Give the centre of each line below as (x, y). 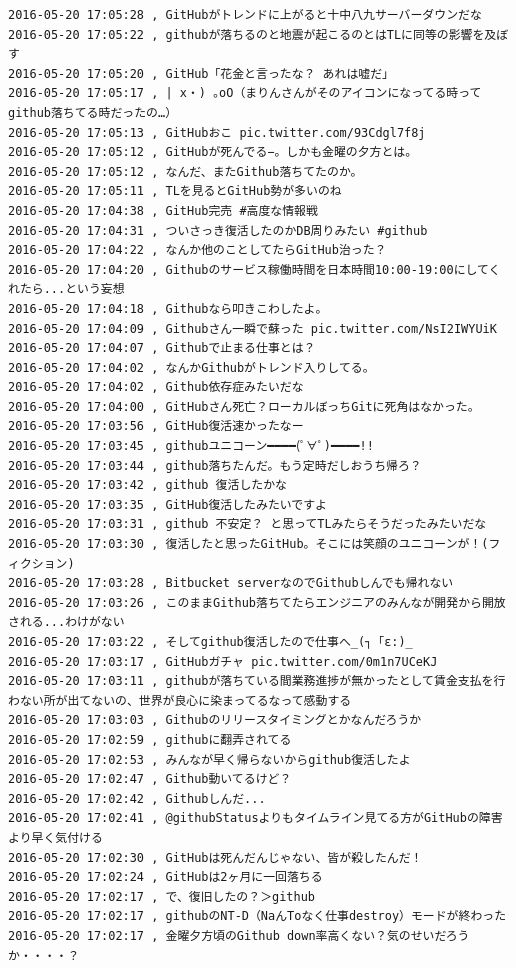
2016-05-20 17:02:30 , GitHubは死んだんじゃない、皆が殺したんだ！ (215, 857)
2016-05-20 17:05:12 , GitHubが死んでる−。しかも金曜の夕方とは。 (213, 152)
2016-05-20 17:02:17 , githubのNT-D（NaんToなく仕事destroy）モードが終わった (257, 916)
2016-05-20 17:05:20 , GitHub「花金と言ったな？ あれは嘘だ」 (201, 73)
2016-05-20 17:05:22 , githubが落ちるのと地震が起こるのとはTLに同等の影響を (246, 34)
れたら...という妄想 (66, 289)
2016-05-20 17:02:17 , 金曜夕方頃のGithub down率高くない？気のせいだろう (239, 935)
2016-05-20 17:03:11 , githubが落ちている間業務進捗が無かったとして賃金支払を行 (257, 681)
